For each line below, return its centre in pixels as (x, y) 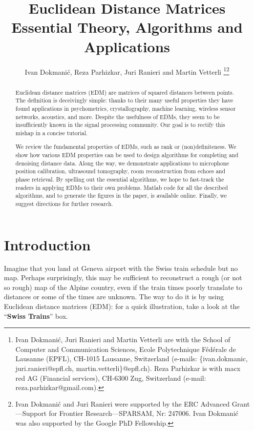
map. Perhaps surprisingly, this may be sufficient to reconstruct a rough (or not (123, 277)
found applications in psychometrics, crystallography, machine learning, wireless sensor (126, 108)
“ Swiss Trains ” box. (36, 316)
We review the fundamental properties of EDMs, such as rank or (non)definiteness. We (126, 147)
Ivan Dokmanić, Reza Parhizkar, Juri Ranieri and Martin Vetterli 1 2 (127, 71)
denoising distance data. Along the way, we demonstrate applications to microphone (122, 163)
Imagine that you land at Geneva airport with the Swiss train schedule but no (121, 268)
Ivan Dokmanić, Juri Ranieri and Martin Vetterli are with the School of (123, 339)
